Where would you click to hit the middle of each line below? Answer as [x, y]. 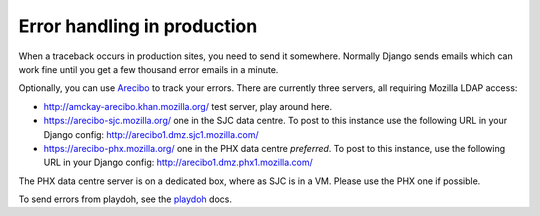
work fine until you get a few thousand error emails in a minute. [148, 69]
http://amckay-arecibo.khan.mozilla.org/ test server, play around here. [188, 106]
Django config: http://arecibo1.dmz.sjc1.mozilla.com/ [151, 134]
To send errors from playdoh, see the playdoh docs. [125, 199]
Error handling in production [138, 26]
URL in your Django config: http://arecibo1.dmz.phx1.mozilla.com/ [178, 162]
